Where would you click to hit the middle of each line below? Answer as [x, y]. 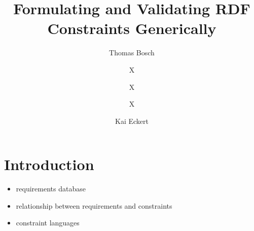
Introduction [49, 164]
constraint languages [48, 223]
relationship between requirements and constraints [94, 205]
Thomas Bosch [132, 53]
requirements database [51, 189]
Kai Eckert [132, 121]
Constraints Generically [132, 28]
